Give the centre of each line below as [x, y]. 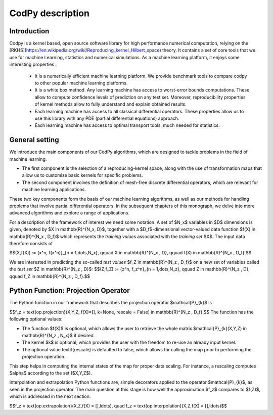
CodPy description [49, 13]
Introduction [29, 31]
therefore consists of [31, 243]
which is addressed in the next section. [50, 396]
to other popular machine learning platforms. [81, 83]
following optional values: [36, 319]
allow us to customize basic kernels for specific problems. [83, 175]
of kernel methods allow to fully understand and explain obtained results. [110, 104]
